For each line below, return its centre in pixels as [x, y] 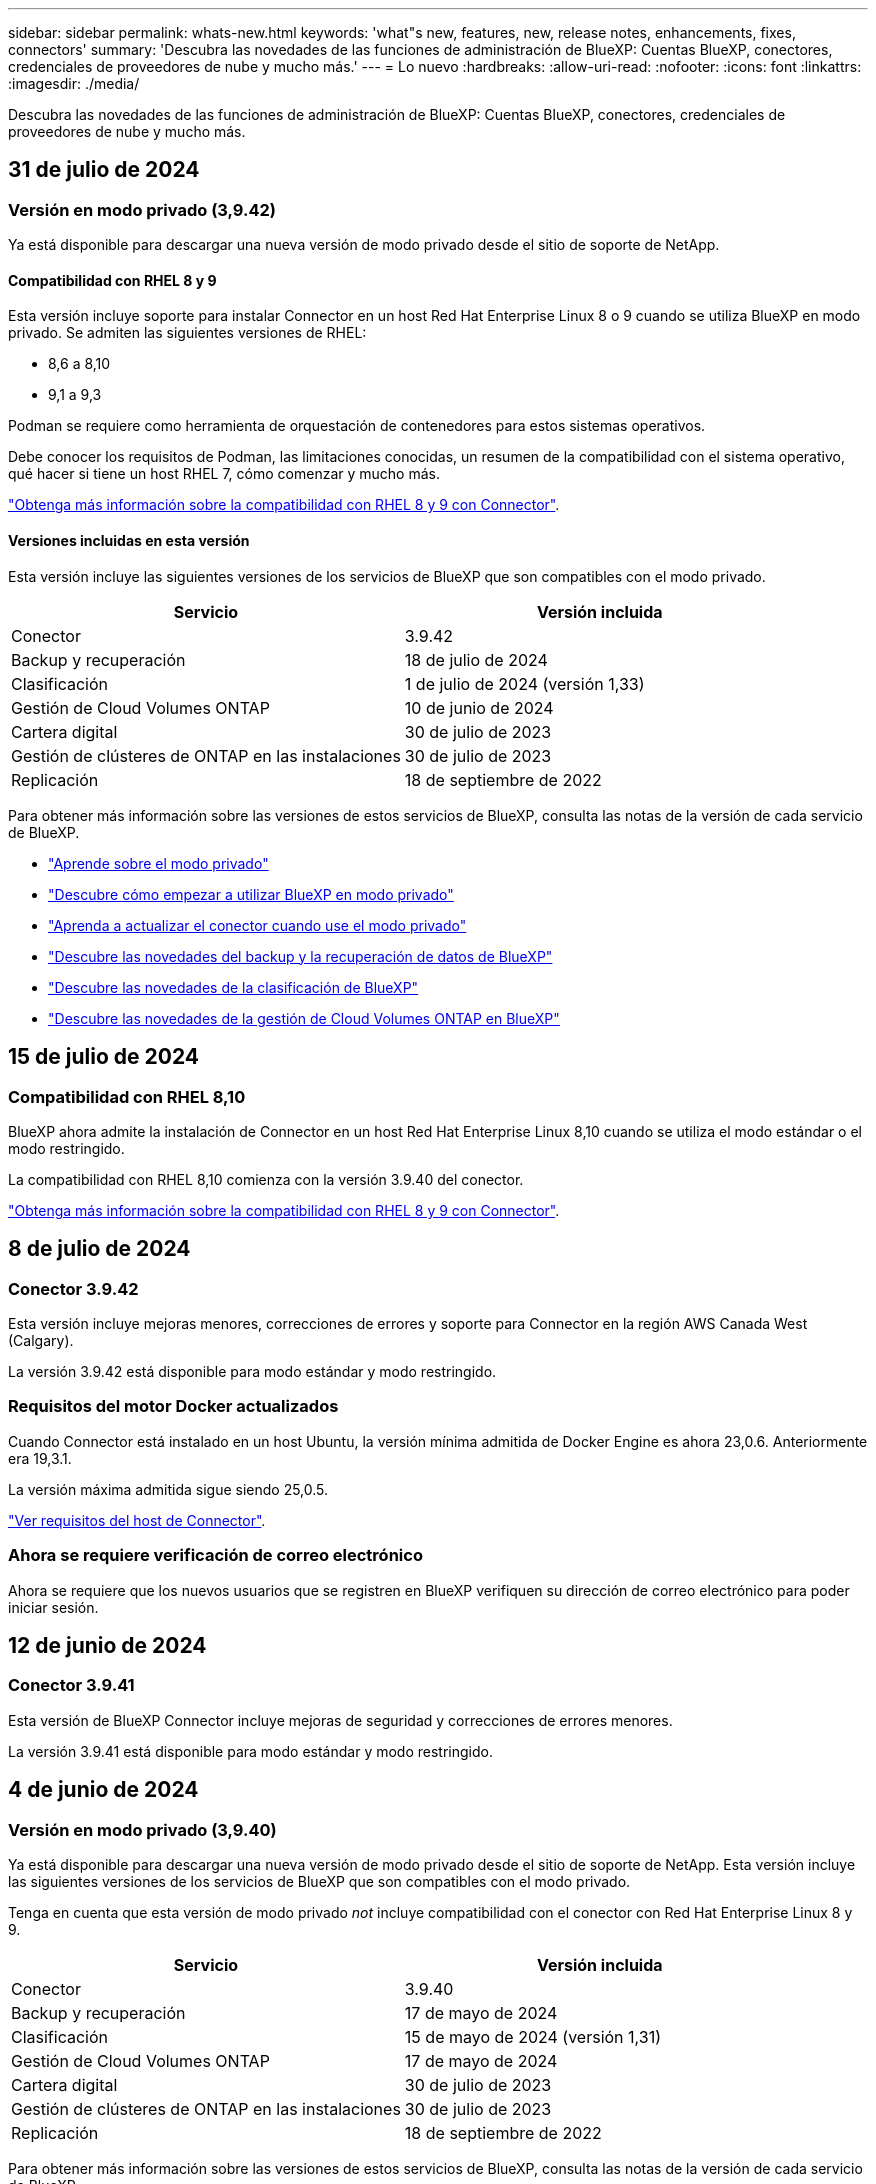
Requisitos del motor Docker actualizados [173, 1406]
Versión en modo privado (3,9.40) [142, 1829]
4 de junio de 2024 [103, 1790]
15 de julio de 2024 [104, 1057]
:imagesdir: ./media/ [74, 83]
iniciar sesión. [53, 1607]
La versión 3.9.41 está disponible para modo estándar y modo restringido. [250, 1751]
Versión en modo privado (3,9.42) [142, 209]
